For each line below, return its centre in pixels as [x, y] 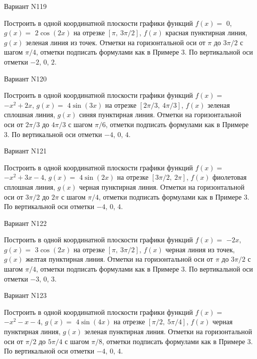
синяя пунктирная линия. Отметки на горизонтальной [160, 114]
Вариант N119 [26, 6]
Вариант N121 [26, 151]
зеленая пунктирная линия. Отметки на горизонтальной [168, 331]
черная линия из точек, [200, 249]
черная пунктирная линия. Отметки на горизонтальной [162, 186]
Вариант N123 [26, 295]
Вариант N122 [26, 223]
